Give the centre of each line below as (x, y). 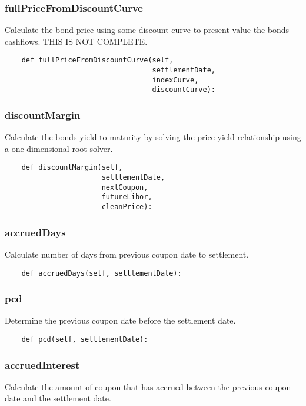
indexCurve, (175, 80)
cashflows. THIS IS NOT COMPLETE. (76, 41)
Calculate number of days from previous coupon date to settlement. (127, 254)
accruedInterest (42, 364)
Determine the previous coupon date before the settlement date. (120, 320)
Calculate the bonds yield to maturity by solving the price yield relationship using (153, 137)
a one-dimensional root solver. (59, 148)
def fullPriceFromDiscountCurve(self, (97, 60)
